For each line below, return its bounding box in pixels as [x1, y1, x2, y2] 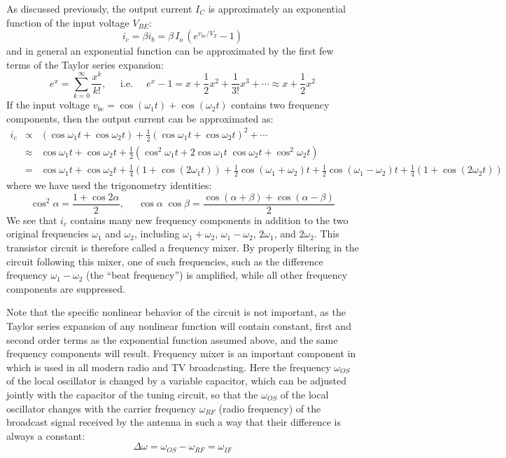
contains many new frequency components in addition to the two [70, 212, 349, 227]
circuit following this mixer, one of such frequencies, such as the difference [6, 254, 323, 268]
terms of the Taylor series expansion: [6, 57, 164, 71]
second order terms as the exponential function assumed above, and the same [6, 332, 338, 347]
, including [134, 226, 180, 241]
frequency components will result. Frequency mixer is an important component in [6, 346, 356, 361]
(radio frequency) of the [218, 401, 321, 415]
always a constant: [6, 428, 85, 443]
